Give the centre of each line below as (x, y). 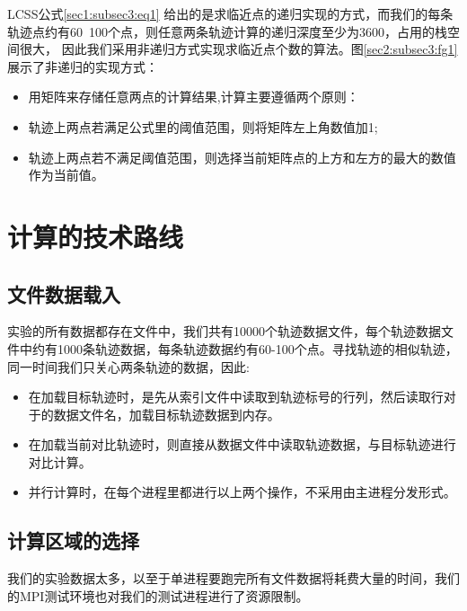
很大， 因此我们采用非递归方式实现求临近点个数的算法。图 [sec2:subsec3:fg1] (238, 49)
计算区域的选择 (73, 540)
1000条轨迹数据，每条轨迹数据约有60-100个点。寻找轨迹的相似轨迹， (257, 348)
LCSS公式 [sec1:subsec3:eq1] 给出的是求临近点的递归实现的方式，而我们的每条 (230, 13)
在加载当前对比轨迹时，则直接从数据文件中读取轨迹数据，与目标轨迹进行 (242, 444)
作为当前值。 (66, 175)
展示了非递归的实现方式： (83, 66)
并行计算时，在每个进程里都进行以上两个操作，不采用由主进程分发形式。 (242, 492)
